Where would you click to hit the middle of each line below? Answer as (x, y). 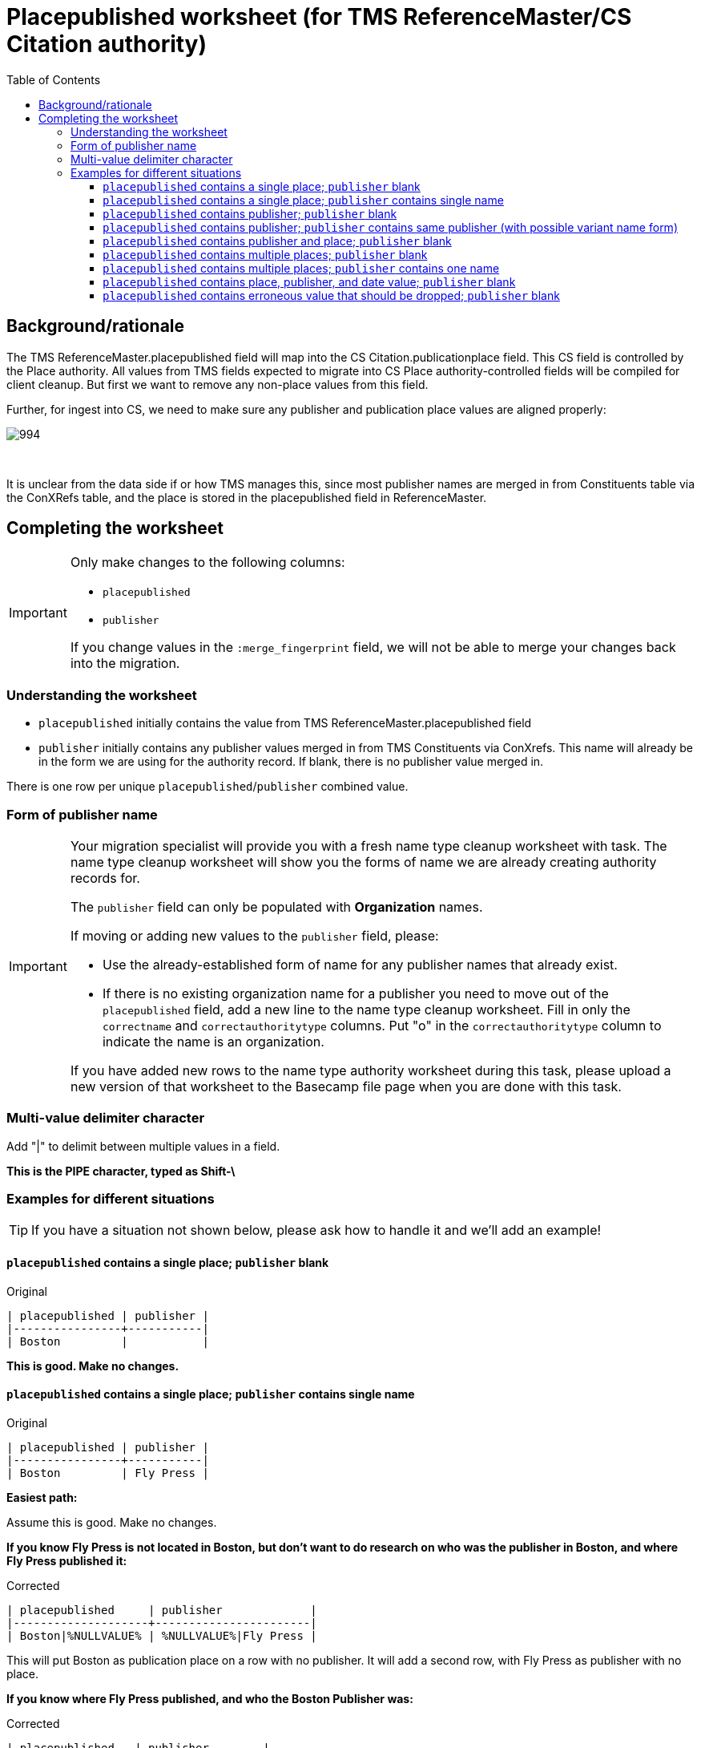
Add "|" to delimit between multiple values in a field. (143, 1146)
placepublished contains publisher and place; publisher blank (277, 241)
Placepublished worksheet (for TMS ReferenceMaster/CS (319, 17)
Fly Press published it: (67, 1560)
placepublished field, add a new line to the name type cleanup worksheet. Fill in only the (366, 1009)
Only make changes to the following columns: (207, 562)
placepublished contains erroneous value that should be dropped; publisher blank (331, 295)
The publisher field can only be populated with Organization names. (276, 906)
